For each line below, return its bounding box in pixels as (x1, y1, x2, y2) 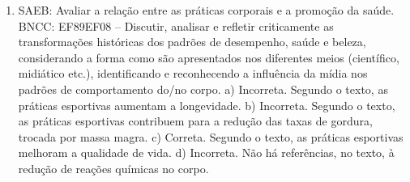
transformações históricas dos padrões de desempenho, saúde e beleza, (18, 33, 366, 50)
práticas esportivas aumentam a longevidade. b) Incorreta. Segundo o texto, (18, 96, 395, 113)
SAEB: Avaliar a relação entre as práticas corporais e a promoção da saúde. (18, 2, 395, 18)
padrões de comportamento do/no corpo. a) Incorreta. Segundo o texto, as (18, 80, 388, 97)
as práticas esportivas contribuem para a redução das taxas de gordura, (18, 112, 373, 129)
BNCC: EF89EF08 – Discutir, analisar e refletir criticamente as (18, 17, 334, 34)
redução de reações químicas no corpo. (18, 159, 209, 176)
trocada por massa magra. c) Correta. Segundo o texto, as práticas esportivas (18, 128, 404, 145)
